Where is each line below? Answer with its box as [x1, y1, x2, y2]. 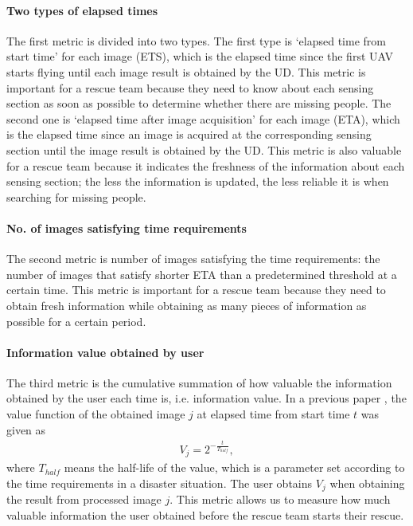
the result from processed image [6, 491, 162, 508]
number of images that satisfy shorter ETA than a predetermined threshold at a [6, 265, 397, 282]
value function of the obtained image [6, 406, 185, 422]
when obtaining [329, 474, 405, 491]
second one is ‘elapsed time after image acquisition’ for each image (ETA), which [6, 110, 400, 127]
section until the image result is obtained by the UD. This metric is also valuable [6, 141, 402, 158]
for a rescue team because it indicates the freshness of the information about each [6, 157, 405, 174]
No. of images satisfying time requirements [6, 219, 247, 236]
